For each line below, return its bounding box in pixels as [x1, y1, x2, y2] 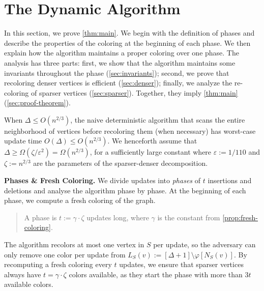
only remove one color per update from [4, 249, 126, 259]
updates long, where [86, 212, 149, 222]
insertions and [208, 175, 252, 186]
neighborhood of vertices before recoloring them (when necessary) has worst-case [4, 125, 256, 136]
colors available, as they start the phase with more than [69, 269, 243, 279]
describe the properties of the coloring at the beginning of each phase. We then [4, 37, 251, 48]
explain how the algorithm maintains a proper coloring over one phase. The [4, 47, 239, 58]
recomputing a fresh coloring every [4, 259, 112, 270]
